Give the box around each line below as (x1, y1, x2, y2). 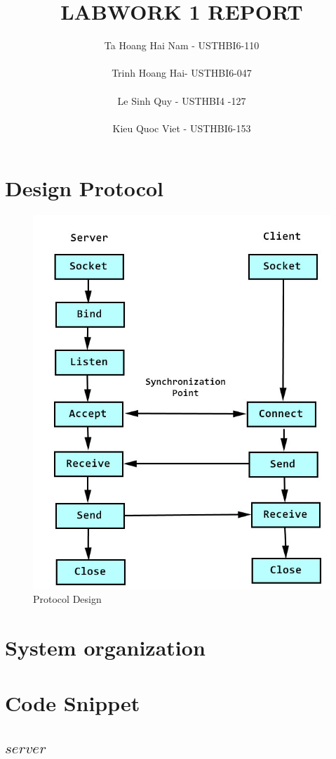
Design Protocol (5, 174, 164, 203)
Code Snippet (5, 688, 140, 717)
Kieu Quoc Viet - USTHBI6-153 (112, 120, 251, 135)
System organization (5, 633, 206, 662)
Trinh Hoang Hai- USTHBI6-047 (112, 65, 252, 80)
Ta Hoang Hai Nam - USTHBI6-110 (104, 38, 260, 53)
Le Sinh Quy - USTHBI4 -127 (117, 93, 246, 108)
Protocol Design (33, 592, 102, 606)
